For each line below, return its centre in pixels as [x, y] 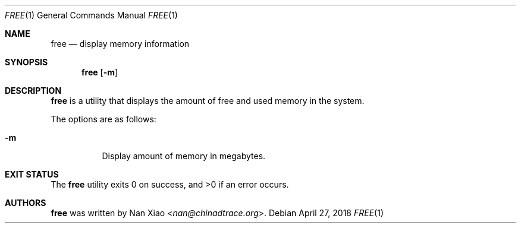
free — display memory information [120, 44]
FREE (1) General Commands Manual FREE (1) [91, 15]
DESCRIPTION [33, 91]
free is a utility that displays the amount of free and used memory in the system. [208, 101]
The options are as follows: [103, 119]
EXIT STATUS [32, 174]
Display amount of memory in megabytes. [184, 156]
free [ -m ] [100, 72]
